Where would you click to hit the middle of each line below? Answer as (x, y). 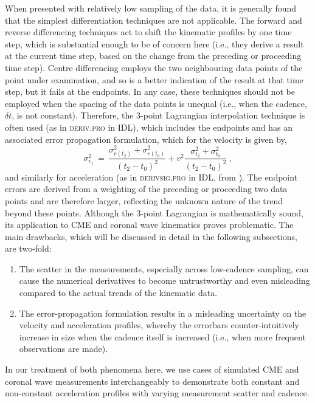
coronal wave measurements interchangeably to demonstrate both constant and (152, 381)
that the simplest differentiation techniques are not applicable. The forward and (154, 20)
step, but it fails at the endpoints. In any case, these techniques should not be (150, 91)
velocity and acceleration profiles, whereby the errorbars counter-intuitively (159, 325)
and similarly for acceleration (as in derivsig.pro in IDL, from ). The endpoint (151, 177)
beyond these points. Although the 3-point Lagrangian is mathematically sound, (154, 212)
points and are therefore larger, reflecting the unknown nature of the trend (144, 200)
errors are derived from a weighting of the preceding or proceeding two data (146, 189)
